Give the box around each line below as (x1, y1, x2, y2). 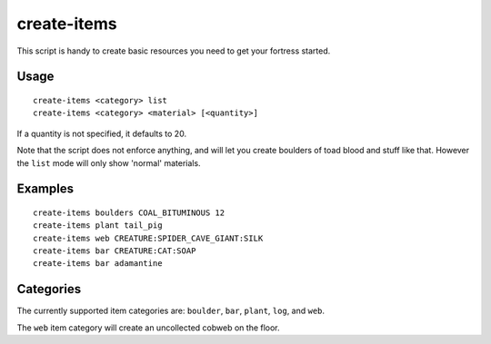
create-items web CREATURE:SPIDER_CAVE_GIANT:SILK (33, 232, 264, 243)
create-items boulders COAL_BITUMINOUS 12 (33, 207, 225, 218)
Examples (16, 182, 75, 197)
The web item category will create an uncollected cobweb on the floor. (16, 322, 281, 333)
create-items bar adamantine (33, 259, 163, 269)
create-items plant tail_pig (33, 221, 163, 231)
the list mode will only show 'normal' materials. (16, 157, 201, 168)
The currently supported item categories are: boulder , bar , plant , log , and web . (16, 305, 326, 317)
